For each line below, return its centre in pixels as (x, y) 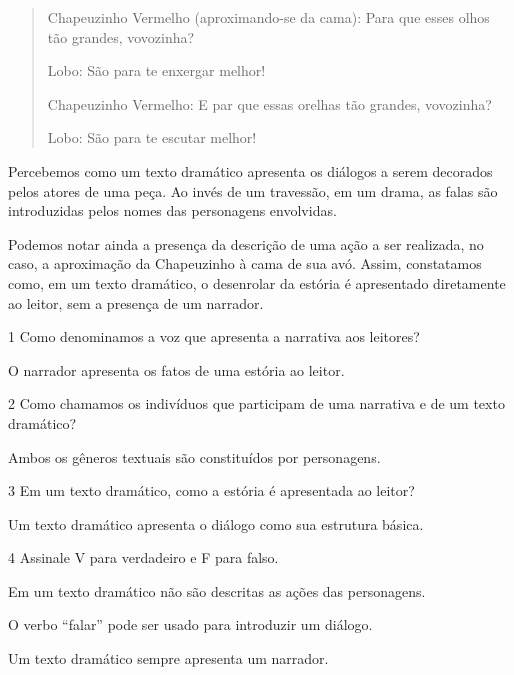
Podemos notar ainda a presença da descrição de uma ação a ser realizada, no (246, 243)
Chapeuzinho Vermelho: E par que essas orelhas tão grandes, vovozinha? (269, 103)
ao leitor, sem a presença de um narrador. (136, 302)
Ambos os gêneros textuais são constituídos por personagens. (194, 456)
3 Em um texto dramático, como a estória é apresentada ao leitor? (211, 490)
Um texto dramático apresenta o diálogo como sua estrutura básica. (216, 523)
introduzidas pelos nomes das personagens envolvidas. (172, 210)
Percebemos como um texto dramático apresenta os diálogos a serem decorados (250, 170)
